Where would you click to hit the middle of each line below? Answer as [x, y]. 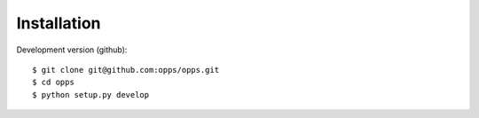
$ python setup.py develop [91, 94]
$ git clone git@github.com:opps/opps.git [126, 70]
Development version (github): [72, 50]
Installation [59, 23]
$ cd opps [53, 83]
